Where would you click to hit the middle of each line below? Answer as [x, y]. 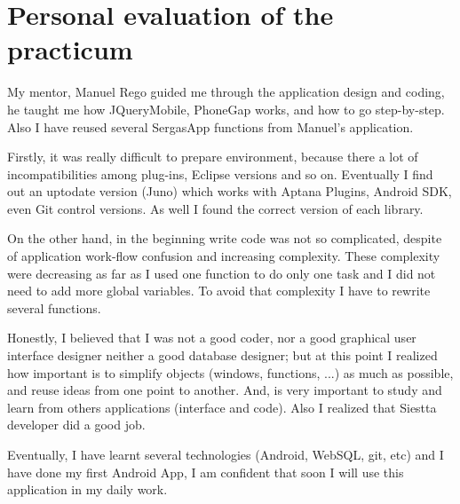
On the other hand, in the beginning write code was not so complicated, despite [225, 238]
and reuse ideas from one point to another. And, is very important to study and [225, 390]
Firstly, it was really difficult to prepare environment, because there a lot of [213, 157]
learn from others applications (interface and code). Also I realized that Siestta [222, 407]
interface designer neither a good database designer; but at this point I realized [222, 355]
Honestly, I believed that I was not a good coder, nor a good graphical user [212, 338]
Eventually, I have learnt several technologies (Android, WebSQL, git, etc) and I [226, 454]
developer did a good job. [76, 425]
